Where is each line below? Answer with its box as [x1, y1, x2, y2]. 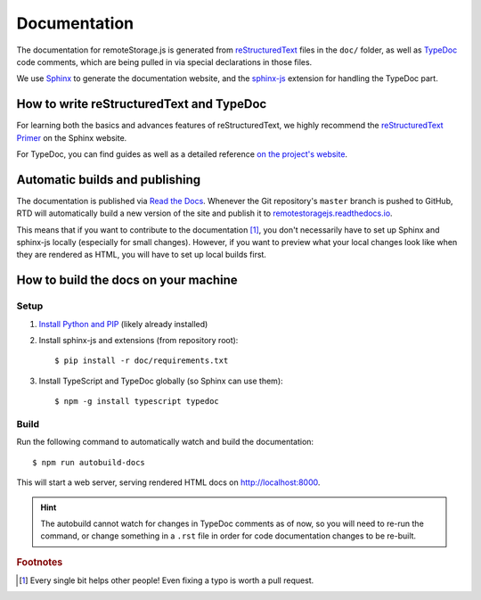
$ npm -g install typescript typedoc [54, 397, 220, 407]
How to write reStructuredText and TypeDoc [16, 96, 267, 111]
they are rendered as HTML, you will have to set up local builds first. [16, 250, 267, 260]
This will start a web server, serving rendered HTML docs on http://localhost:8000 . [16, 477, 321, 488]
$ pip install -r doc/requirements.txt [54, 356, 229, 366]
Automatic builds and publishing [16, 172, 201, 187]
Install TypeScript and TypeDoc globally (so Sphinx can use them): [38, 375, 284, 386]
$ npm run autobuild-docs [32, 457, 146, 467]
